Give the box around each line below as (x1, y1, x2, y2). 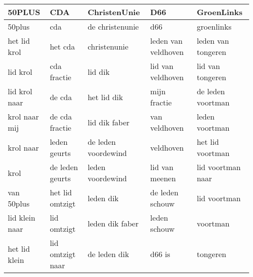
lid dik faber (88, 116, 130, 128)
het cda (50, 40, 75, 52)
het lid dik (88, 91, 123, 103)
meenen (150, 173, 176, 184)
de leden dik (88, 248, 129, 260)
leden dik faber (88, 217, 139, 229)
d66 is (150, 248, 170, 260)
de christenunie (88, 21, 139, 32)
